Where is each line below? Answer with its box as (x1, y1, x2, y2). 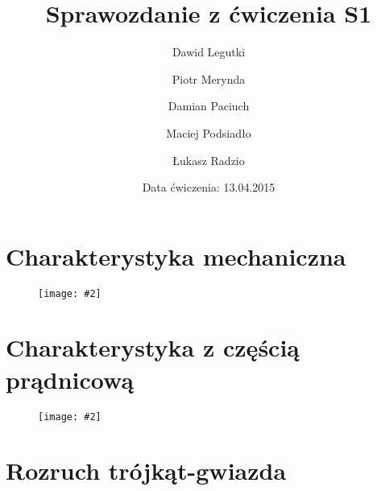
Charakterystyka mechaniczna (6, 239, 346, 272)
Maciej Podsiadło (166, 124, 251, 141)
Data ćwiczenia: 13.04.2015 (142, 179, 275, 196)
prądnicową (6, 362, 135, 395)
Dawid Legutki (172, 43, 246, 60)
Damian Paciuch (168, 97, 250, 114)
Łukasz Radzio (172, 151, 245, 168)
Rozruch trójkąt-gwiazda (6, 454, 287, 487)
